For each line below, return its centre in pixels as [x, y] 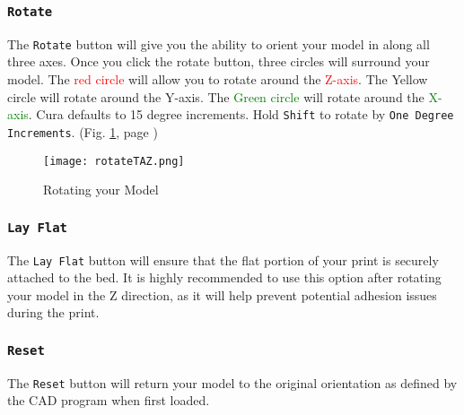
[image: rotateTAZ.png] [114, 161]
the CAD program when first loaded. [109, 400]
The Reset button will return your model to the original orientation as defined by [232, 382]
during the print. [53, 312]
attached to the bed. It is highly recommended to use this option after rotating [224, 277]
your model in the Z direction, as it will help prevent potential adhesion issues [222, 294]
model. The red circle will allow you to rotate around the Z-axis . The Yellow [218, 79]
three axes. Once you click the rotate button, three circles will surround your [219, 61]
